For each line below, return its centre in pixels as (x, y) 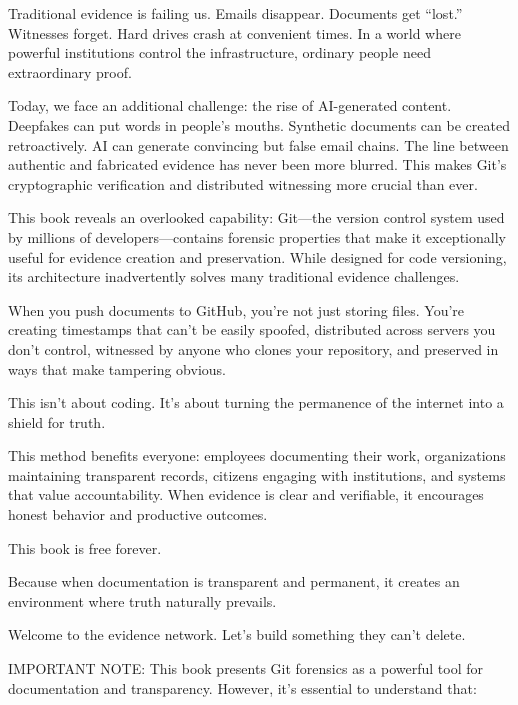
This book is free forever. (85, 547)
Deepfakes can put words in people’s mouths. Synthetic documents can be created (259, 124)
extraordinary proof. (70, 71)
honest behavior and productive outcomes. (138, 514)
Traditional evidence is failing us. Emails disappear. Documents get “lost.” (235, 13)
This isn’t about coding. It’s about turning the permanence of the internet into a (256, 402)
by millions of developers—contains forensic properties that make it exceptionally (257, 236)
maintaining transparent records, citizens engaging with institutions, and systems (257, 474)
